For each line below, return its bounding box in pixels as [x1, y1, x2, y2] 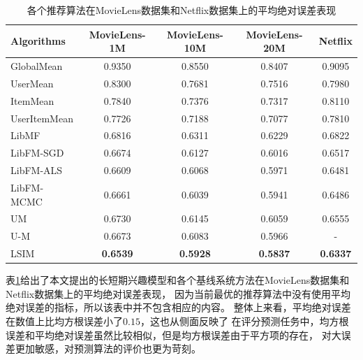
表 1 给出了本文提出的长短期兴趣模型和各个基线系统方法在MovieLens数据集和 [6, 273, 350, 287]
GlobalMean [10, 59, 63, 73]
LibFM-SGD [10, 145, 64, 160]
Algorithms [10, 34, 66, 48]
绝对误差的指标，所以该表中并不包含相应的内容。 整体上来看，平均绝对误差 [6, 300, 351, 315]
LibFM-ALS [10, 163, 63, 178]
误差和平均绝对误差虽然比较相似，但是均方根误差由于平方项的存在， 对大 [6, 327, 341, 342]
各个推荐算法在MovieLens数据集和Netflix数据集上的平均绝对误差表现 [27, 3, 336, 17]
